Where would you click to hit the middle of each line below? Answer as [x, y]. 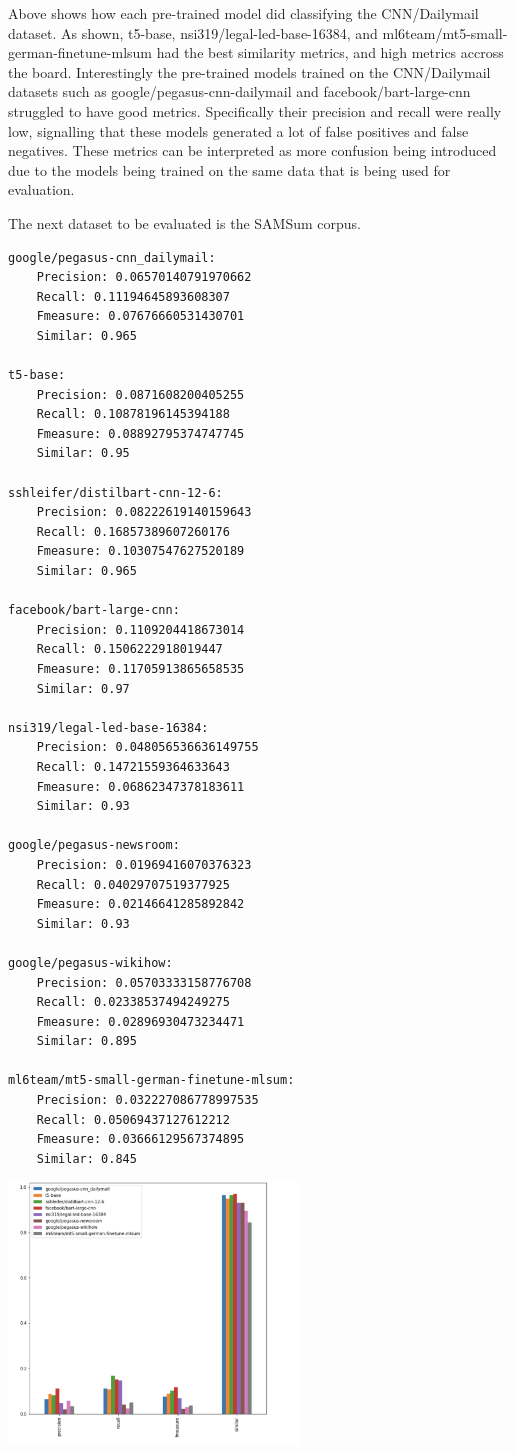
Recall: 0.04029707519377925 [133, 884]
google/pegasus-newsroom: [94, 845]
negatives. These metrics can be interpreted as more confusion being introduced [252, 150]
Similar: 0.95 [83, 453]
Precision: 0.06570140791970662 [144, 277]
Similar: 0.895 [86, 1041]
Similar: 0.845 [86, 1158]
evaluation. [41, 189]
